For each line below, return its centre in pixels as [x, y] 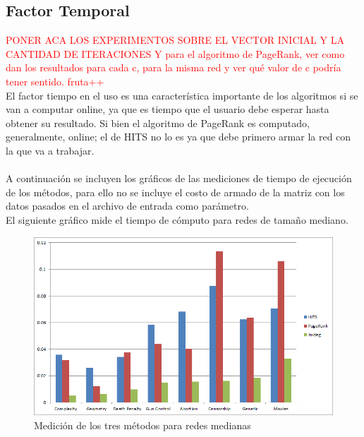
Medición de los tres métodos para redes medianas [142, 425]
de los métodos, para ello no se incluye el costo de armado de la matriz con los [175, 192]
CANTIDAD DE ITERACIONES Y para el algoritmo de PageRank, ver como [175, 53]
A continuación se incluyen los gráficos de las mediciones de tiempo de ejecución [179, 178]
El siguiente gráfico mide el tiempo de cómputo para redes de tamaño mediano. [177, 219]
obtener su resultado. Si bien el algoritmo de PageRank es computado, [158, 122]
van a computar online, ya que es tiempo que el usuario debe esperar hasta [168, 109]
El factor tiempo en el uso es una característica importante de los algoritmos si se [182, 95]
